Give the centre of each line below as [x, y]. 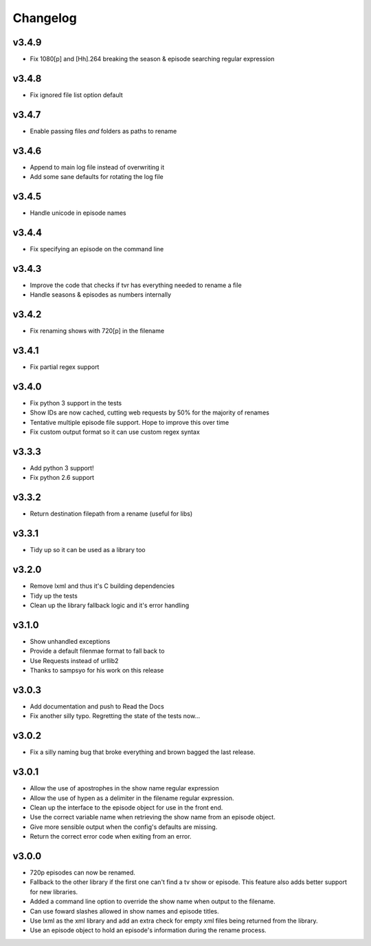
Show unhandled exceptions [70, 641]
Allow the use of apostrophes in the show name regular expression [124, 788]
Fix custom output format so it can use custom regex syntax [115, 432]
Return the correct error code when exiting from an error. [111, 837]
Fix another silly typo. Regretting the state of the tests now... [115, 716]
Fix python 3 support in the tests [76, 403]
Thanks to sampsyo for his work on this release [97, 671]
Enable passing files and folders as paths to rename [103, 131]
